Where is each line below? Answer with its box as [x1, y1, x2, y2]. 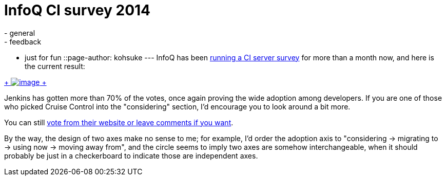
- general [4, 28, 35, 37]
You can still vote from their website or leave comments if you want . [4, 118, 234, 127]
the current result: [25, 61, 85, 71]
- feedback [4, 37, 42, 46]
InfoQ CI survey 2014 [4, 2, 151, 19]
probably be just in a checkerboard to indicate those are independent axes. [4, 151, 258, 160]
